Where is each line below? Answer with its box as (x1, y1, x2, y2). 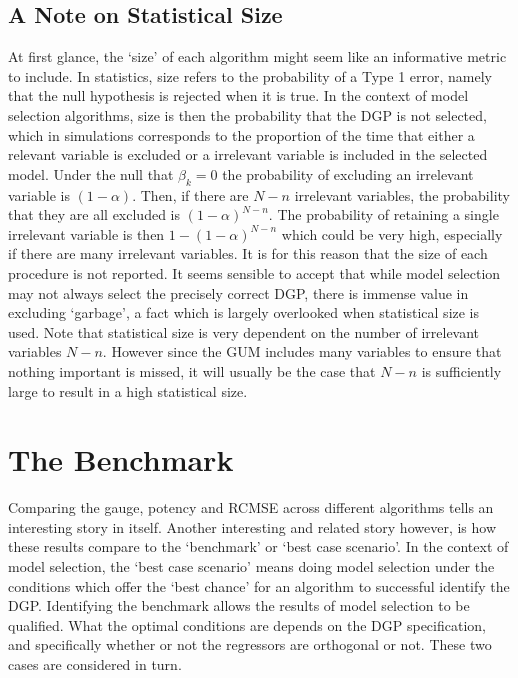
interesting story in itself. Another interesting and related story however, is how (8, 516, 497, 537)
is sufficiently (421, 360, 502, 381)
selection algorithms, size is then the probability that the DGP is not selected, (8, 104, 487, 125)
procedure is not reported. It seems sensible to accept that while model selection (8, 262, 501, 283)
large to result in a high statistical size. (8, 380, 248, 401)
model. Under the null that (8, 163, 174, 184)
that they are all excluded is (8, 204, 181, 225)
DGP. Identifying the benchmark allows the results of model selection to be (8, 595, 470, 616)
